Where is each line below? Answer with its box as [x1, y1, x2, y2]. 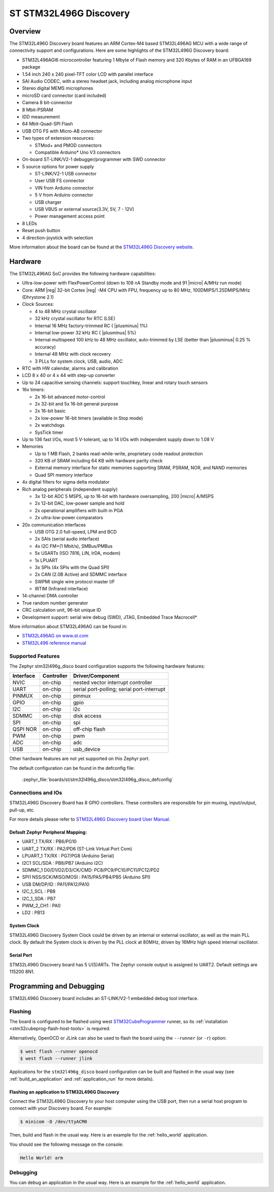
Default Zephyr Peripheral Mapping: [9, 829, 87, 835]
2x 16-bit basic [35, 408, 66, 414]
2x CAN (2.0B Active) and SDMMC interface [35, 572, 127, 578]
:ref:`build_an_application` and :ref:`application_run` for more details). [9, 1076, 154, 1082]
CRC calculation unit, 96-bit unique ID [22, 607, 101, 613]
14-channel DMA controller [22, 592, 79, 599]
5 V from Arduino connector [35, 192, 93, 198]
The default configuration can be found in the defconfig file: [9, 765, 135, 771]
